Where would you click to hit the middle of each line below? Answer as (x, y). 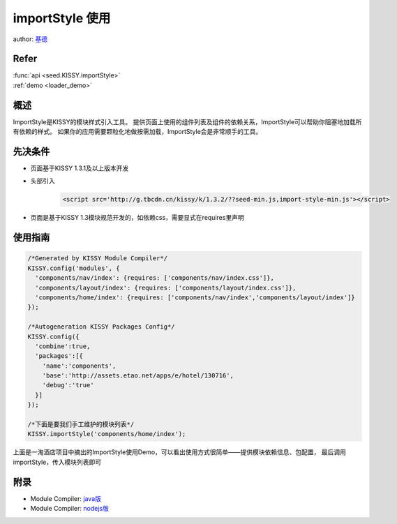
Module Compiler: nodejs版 (70, 509)
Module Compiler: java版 (66, 498)
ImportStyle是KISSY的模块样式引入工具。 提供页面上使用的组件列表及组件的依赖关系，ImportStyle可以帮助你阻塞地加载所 (187, 121)
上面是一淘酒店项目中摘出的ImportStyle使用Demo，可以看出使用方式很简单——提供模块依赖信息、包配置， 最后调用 (180, 452)
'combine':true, (63, 346)
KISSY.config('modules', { (74, 268)
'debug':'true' (68, 385)
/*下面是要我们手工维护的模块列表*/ (81, 425)
